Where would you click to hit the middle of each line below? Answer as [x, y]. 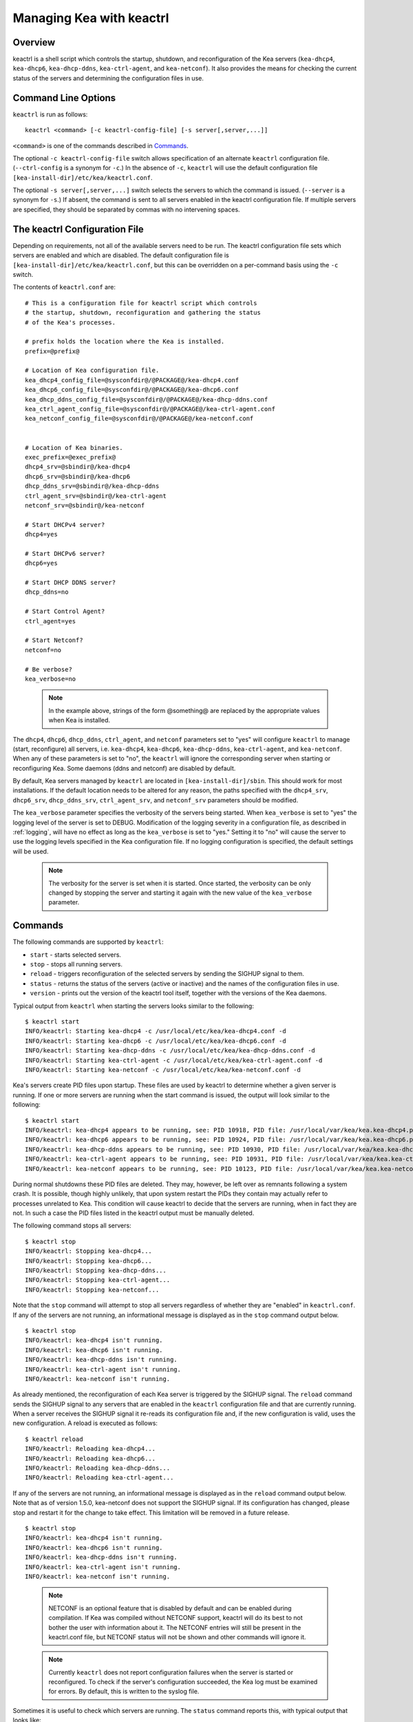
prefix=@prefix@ [52, 351]
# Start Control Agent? [65, 612]
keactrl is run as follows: [50, 114]
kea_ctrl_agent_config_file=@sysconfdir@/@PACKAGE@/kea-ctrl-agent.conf [150, 409]
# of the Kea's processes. [71, 322]
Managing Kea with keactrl [91, 18]
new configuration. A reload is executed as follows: [85, 1423]
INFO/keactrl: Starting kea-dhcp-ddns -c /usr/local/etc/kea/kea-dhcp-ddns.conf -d [170, 1051]
